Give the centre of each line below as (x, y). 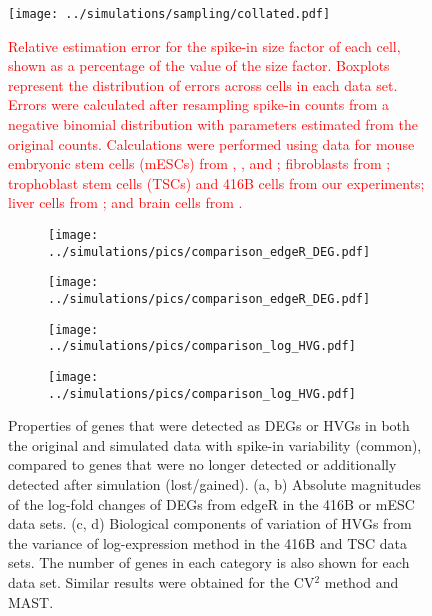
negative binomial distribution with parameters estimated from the (213, 124)
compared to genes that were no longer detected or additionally (202, 464)
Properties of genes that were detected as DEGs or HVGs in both (209, 425)
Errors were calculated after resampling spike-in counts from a (199, 104)
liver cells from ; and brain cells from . (125, 202)
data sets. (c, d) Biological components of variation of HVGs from (210, 523)
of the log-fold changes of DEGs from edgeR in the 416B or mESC (211, 503)
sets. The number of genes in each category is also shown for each (209, 562)
